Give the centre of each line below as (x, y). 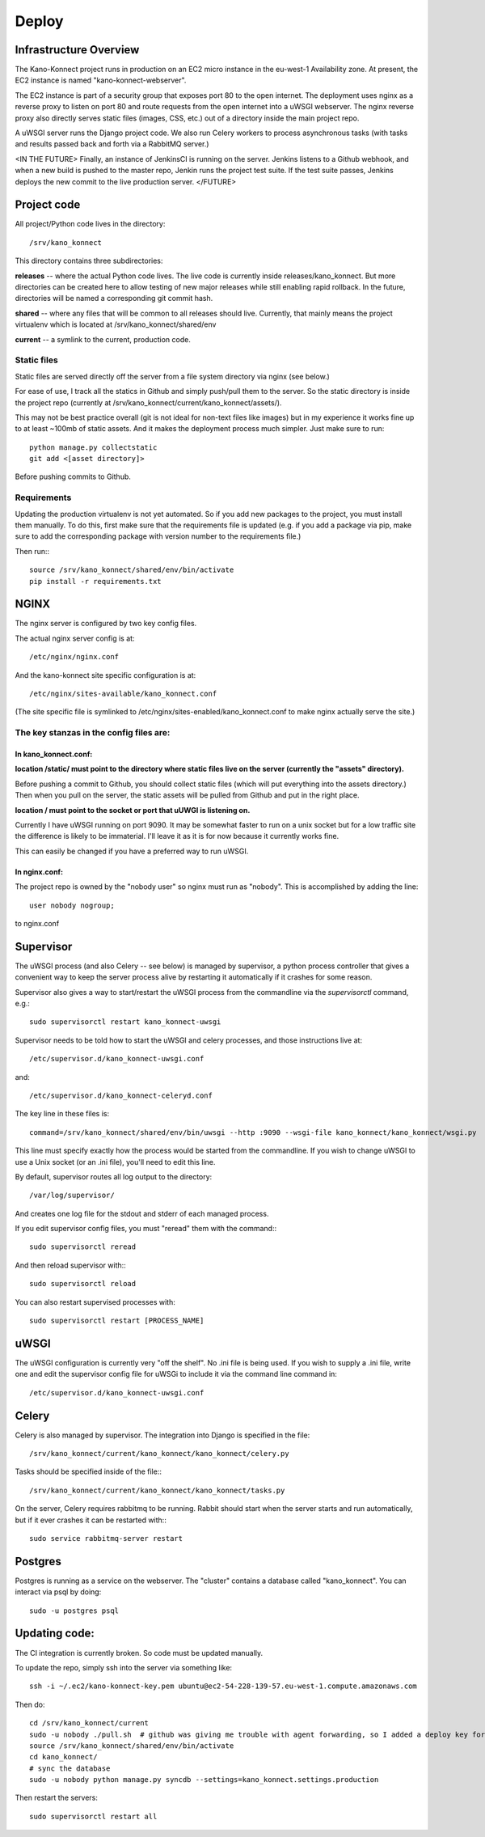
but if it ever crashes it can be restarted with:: (91, 1520)
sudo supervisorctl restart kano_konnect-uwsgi (125, 1022)
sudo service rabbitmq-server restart (106, 1538)
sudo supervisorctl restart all (93, 1816)
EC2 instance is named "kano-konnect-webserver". (101, 80)
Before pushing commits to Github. (73, 476)
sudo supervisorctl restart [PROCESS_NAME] (117, 1321)
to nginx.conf (37, 923)
